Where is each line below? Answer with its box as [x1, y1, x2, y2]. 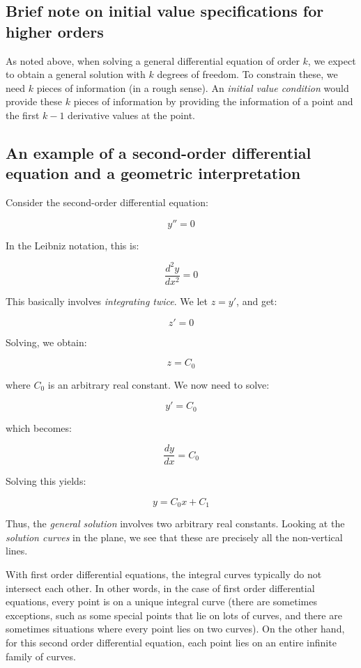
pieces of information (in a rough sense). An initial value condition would [36, 80, 349, 95]
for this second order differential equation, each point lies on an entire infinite [6, 635, 337, 650]
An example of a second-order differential [6, 141, 312, 163]
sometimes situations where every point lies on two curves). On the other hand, [6, 621, 345, 636]
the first [6, 107, 40, 122]
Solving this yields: [6, 474, 86, 488]
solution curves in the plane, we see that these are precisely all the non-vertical [6, 529, 343, 544]
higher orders [6, 20, 104, 42]
